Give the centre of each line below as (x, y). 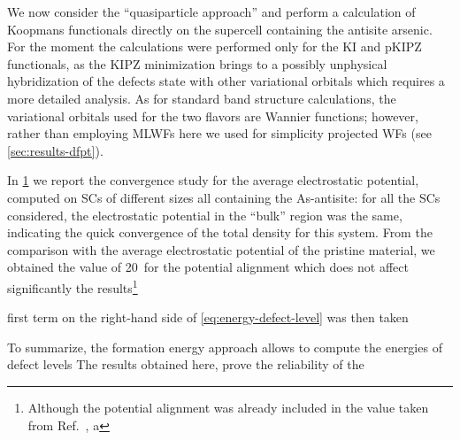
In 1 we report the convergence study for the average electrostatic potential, (213, 180)
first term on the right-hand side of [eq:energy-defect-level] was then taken (208, 317)
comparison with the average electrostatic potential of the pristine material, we (221, 249)
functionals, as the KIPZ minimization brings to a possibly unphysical (197, 63)
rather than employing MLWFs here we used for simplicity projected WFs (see (219, 133)
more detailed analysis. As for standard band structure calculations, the (202, 98)
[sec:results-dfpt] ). (55, 150)
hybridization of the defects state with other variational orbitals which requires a (226, 81)
